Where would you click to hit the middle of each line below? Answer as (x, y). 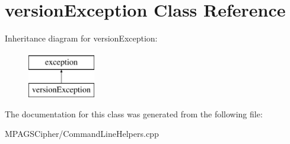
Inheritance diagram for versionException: (81, 38)
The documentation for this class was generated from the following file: (134, 113)
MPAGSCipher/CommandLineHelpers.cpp (82, 134)
